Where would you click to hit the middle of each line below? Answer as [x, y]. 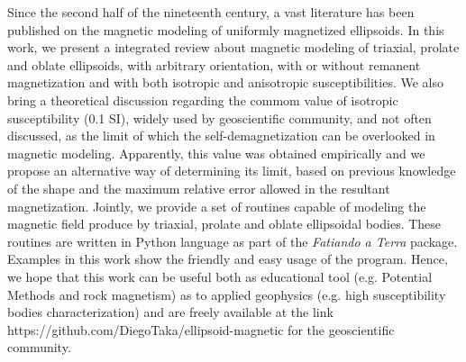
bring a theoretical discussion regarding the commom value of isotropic [203, 100]
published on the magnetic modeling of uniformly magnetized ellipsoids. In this [226, 29]
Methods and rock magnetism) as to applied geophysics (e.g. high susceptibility [227, 294]
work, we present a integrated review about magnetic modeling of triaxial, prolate [233, 47]
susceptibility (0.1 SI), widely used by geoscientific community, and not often [219, 118]
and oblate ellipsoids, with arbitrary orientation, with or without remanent [214, 64]
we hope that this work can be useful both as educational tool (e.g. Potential [220, 276]
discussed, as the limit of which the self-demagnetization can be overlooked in [221, 136]
